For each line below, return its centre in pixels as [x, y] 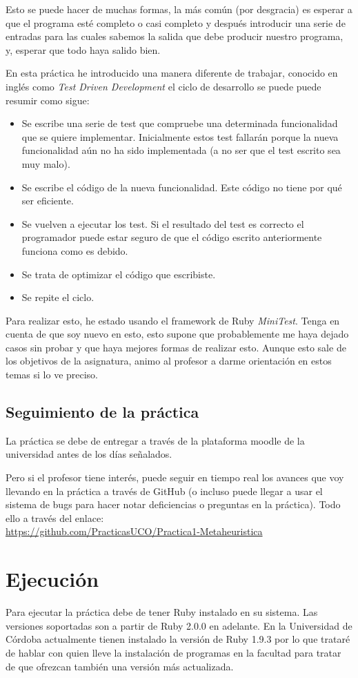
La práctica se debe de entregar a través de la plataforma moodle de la [155, 440]
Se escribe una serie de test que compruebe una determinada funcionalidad [180, 123]
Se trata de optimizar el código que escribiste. [119, 274]
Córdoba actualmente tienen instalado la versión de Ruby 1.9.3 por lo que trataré [178, 639]
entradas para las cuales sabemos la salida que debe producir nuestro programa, [175, 36]
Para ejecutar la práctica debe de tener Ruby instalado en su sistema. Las [162, 612]
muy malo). [46, 163]
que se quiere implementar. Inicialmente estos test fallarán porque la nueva [180, 136]
